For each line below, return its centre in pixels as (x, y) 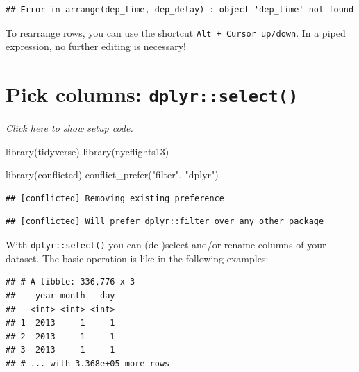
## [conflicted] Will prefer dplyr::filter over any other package (165, 222)
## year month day (60, 295)
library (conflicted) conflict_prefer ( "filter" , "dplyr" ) (112, 175)
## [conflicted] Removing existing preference (115, 198)
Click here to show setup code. (69, 128)
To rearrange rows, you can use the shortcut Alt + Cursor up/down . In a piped (176, 32)
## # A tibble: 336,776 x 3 (70, 282)
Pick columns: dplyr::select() (152, 94)
